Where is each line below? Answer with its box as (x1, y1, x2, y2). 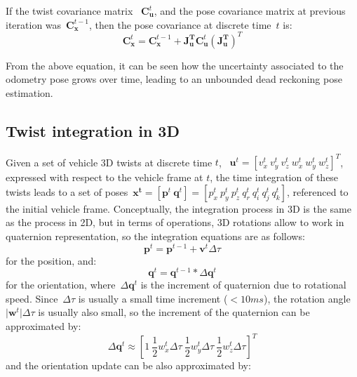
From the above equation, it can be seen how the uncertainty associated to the (6, 58, 344, 72)
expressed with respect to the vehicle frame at (6, 170, 203, 185)
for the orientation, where (6, 277, 116, 292)
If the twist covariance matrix (6, 4, 133, 18)
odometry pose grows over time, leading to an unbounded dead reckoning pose (6, 72, 342, 86)
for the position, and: (6, 253, 97, 267)
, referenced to (287, 184, 349, 199)
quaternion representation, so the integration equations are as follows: (6, 228, 305, 243)
